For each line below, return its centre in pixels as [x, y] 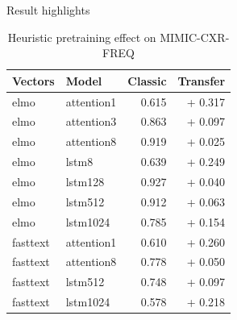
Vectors [33, 80]
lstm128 [85, 181]
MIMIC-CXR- [195, 37]
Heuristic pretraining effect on [82, 37]
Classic [147, 80]
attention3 [91, 121]
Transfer [202, 80]
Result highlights [48, 10]
